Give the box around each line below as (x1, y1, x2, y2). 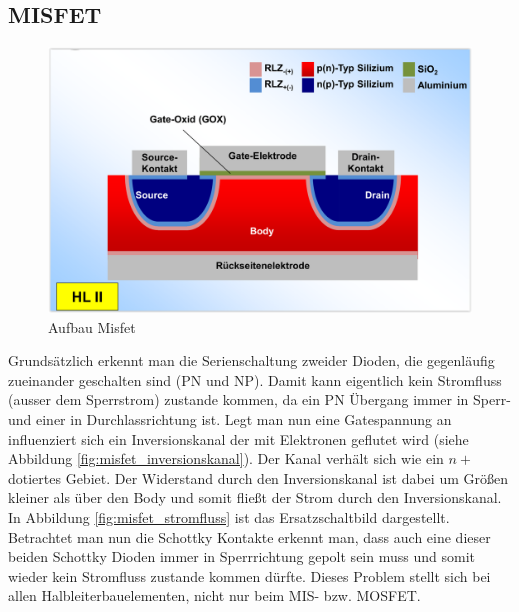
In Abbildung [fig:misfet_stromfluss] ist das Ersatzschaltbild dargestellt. (8, 506, 450, 527)
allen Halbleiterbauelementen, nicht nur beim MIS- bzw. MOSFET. (8, 585, 421, 606)
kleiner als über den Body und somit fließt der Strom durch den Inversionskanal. (8, 487, 502, 508)
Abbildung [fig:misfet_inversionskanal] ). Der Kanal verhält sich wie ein (8, 448, 444, 469)
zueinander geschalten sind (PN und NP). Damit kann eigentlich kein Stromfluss (8, 369, 502, 390)
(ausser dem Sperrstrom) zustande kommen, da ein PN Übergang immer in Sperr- (8, 389, 511, 410)
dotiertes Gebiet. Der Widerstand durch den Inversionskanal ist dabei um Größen (8, 467, 508, 488)
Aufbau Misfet (48, 316, 136, 337)
